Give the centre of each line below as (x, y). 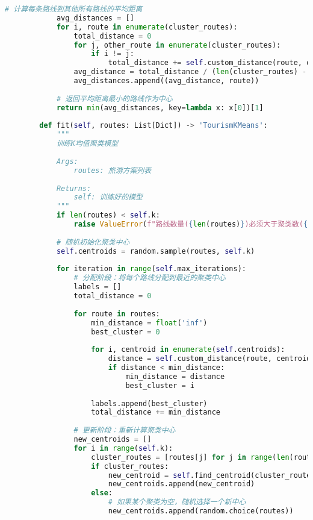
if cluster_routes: (130, 466)
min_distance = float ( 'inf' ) (149, 323)
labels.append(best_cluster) (149, 403)
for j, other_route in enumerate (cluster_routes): (177, 45)
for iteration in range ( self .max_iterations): (151, 269)
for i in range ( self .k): (123, 448)
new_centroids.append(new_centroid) (181, 484)
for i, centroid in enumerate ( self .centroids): (188, 350)
